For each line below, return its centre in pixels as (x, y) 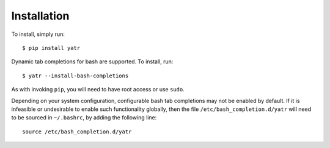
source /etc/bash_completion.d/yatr (77, 132)
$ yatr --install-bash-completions (75, 76)
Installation (40, 16)
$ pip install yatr (51, 48)
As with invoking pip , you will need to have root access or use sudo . (98, 90)
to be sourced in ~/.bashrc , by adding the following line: (84, 118)
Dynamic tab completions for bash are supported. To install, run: (92, 62)
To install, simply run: (38, 34)
